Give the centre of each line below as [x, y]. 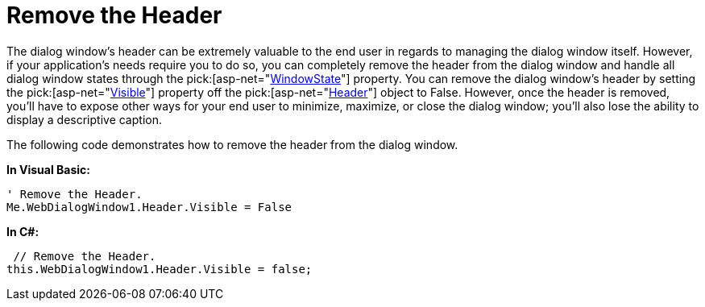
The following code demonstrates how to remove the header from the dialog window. [232, 144]
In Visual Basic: [48, 169]
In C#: [23, 231]
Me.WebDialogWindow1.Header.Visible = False [149, 207]
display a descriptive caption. [84, 119]
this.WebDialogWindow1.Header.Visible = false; [160, 269]
